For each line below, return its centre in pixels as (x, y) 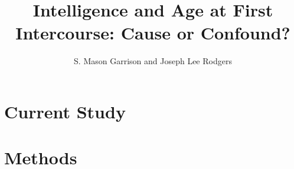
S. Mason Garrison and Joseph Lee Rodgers (153, 61)
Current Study (65, 111)
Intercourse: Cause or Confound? (153, 33)
